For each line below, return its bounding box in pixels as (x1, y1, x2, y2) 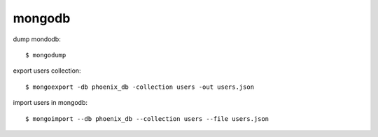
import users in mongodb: (13, 99, 87, 107)
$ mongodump (25, 51, 66, 59)
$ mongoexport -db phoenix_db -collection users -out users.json (25, 82, 255, 91)
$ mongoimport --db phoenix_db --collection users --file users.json (25, 115, 269, 122)
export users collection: (13, 66, 81, 75)
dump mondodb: (13, 35, 61, 43)
